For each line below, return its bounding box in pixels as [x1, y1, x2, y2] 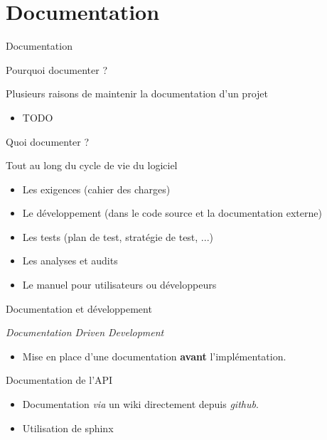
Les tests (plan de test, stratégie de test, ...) [22, 229, 213, 244]
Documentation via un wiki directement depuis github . [22, 397, 259, 412]
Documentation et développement [6, 301, 152, 316]
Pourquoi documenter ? [6, 62, 108, 77]
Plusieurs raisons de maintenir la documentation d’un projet [6, 86, 268, 101]
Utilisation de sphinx [22, 420, 114, 435]
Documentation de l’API [6, 372, 113, 387]
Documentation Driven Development [6, 325, 164, 340]
